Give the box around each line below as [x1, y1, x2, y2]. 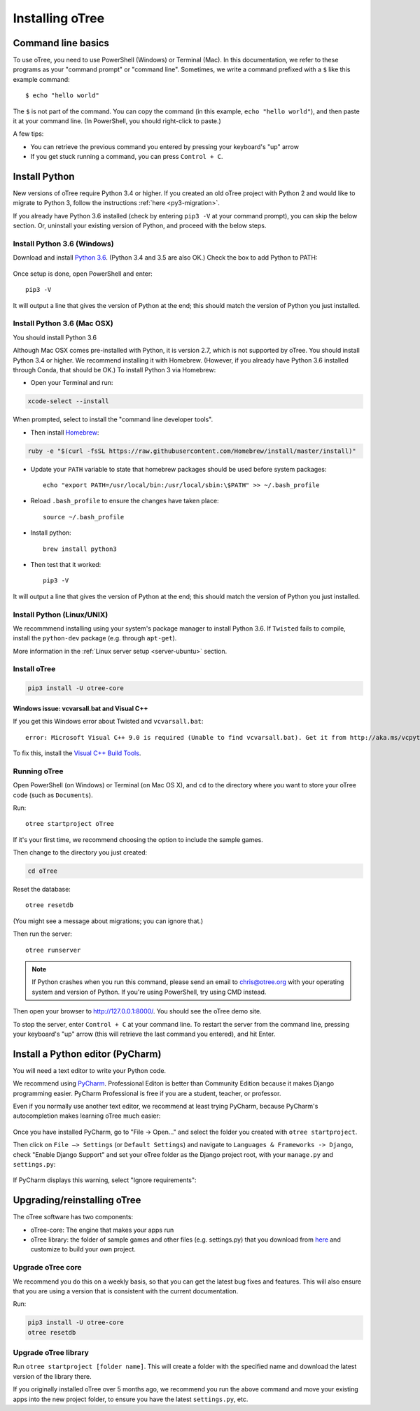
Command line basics [13, 37, 110, 49]
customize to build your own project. [30, 1245, 136, 1254]
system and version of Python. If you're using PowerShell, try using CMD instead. [31, 988, 267, 996]
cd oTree [27, 867, 58, 875]
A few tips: [13, 129, 44, 138]
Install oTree [13, 664, 56, 674]
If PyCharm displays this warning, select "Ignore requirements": [13, 1176, 197, 1184]
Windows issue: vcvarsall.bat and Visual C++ [13, 704, 148, 712]
